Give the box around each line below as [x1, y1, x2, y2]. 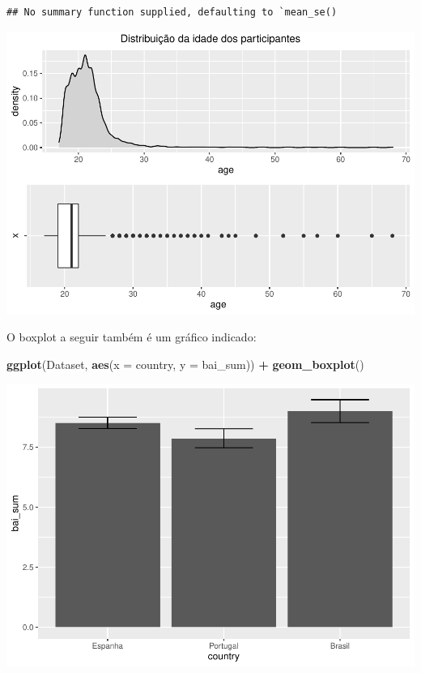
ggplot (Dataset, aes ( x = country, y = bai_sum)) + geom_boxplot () [6, 355, 364, 372]
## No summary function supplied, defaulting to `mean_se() [6, 6, 338, 18]
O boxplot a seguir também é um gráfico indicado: [6, 328, 257, 345]
